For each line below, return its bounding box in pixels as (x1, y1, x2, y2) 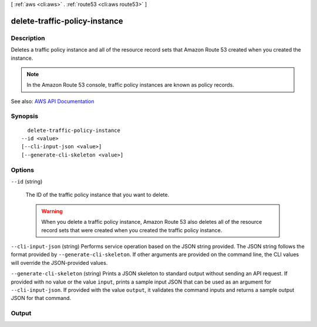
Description (11, 34, 45, 42)
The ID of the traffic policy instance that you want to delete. (25, 191, 170, 199)
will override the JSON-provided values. (11, 259, 108, 266)
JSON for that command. (11, 295, 72, 302)
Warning (41, 207, 63, 214)
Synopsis (11, 112, 38, 120)
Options (11, 166, 35, 174)
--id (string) (11, 178, 43, 185)
